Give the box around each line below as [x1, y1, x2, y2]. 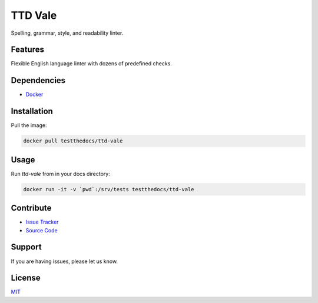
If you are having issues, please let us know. [11, 258, 118, 265]
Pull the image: [11, 122, 47, 129]
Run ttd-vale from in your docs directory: [11, 170, 110, 177]
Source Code [25, 227, 58, 234]
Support [11, 242, 42, 252]
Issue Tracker [25, 218, 59, 226]
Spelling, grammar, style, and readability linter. [11, 29, 124, 36]
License [11, 273, 41, 283]
